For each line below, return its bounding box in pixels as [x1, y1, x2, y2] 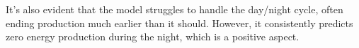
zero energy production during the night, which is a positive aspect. [6, 29, 300, 44]
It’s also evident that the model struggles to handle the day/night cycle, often [6, 2, 343, 16]
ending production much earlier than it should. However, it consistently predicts [6, 15, 353, 30]
